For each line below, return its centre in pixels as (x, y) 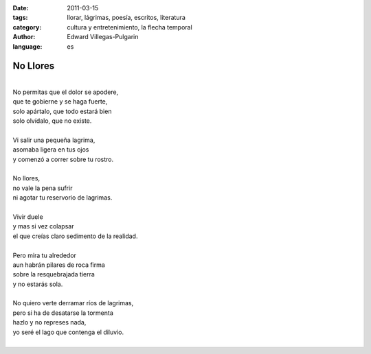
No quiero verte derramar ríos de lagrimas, (73, 303)
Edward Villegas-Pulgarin (103, 37)
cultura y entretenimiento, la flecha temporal (130, 27)
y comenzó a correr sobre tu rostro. (63, 159)
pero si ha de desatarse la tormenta (63, 313)
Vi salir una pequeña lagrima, (54, 140)
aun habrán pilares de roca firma (59, 265)
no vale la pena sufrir (43, 188)
